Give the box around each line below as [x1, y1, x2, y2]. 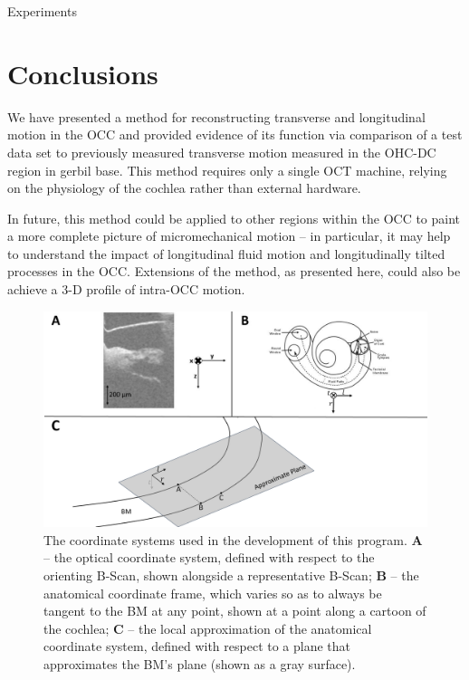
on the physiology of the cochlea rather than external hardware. [7, 178, 361, 197]
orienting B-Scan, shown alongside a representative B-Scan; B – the [43, 565, 419, 584]
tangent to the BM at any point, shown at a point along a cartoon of [43, 601, 426, 620]
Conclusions [7, 54, 158, 91]
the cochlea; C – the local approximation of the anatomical [43, 618, 372, 637]
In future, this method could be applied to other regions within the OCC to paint [7, 208, 461, 227]
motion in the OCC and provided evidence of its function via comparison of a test [7, 125, 463, 144]
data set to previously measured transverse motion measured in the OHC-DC [7, 142, 436, 161]
